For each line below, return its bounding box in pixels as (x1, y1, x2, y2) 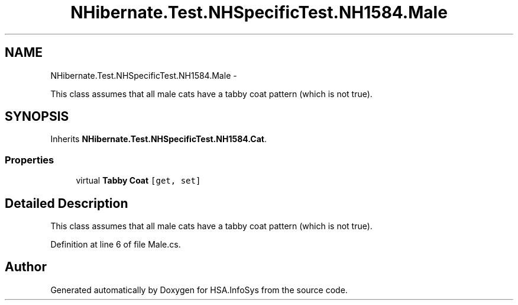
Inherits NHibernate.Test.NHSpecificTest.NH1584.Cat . (50, 134, 267, 145)
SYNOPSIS (5, 109, 69, 124)
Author (5, 259, 47, 275)
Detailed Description (5, 195, 128, 211)
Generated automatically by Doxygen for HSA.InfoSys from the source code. (50, 284, 348, 295)
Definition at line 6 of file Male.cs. (50, 239, 181, 250)
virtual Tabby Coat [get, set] (76, 175, 201, 186)
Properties (5, 153, 54, 166)
